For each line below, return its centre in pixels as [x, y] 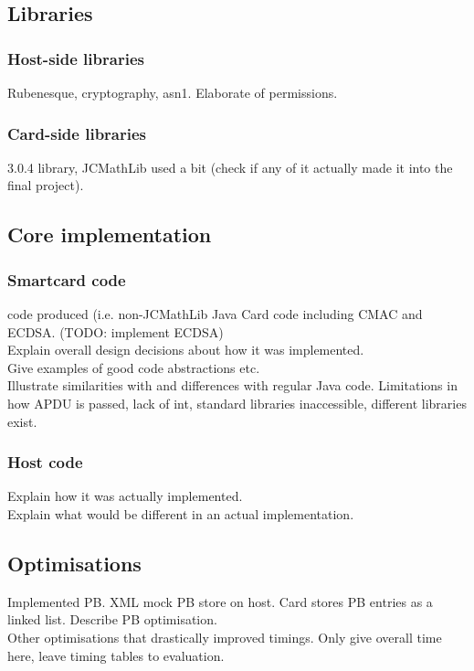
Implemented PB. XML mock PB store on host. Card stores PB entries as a [220, 601]
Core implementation [110, 234]
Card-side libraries [77, 133]
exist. [22, 421]
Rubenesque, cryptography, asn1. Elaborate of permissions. [173, 92]
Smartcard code [67, 279]
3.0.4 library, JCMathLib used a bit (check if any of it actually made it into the [230, 167]
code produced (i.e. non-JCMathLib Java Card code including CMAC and [215, 314]
